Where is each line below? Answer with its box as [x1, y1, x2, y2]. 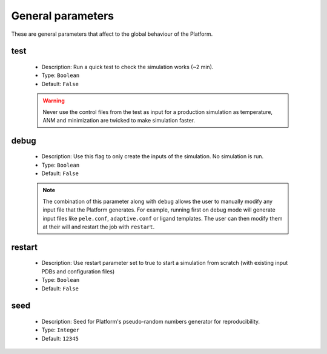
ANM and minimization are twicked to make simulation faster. [42, 116, 196, 124]
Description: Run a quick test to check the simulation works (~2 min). [41, 63, 214, 70]
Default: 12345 [41, 335, 79, 342]
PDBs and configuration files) [41, 267, 115, 275]
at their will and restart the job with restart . [42, 223, 155, 230]
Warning [42, 97, 65, 104]
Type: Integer [41, 326, 80, 333]
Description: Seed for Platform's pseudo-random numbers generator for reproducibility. [41, 318, 260, 326]
